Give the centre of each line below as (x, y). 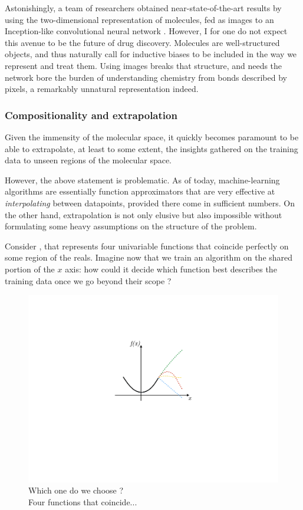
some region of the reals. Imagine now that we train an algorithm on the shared (149, 257)
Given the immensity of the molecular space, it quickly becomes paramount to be (152, 136)
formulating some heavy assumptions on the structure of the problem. (131, 226)
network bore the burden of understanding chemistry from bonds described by (146, 77)
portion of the (30, 269)
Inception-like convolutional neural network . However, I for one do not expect (146, 31)
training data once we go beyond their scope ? (88, 280)
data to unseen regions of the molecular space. (88, 160)
